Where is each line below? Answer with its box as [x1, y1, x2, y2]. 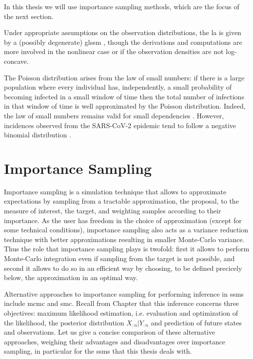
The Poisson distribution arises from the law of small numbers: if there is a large [4, 72, 245, 82]
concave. [4, 56, 29, 66]
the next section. [4, 11, 54, 21]
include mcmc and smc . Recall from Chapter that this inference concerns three [4, 298, 239, 308]
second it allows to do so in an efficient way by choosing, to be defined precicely [4, 263, 242, 273]
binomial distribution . [4, 130, 71, 140]
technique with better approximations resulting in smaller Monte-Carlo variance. [4, 234, 245, 244]
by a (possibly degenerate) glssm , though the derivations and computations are [4, 37, 242, 47]
